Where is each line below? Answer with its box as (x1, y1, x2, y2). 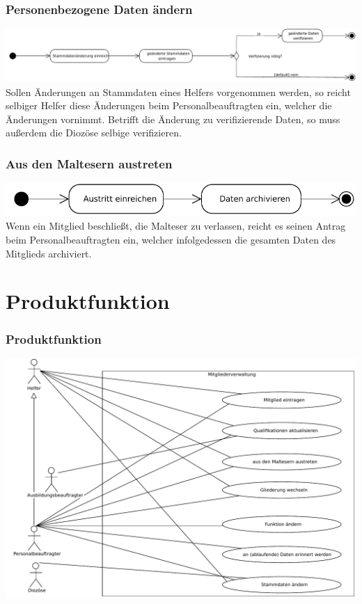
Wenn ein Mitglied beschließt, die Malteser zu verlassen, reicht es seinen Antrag (6, 218, 346, 233)
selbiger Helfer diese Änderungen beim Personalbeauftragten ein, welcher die (6, 98, 332, 113)
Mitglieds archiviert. (6, 246, 92, 260)
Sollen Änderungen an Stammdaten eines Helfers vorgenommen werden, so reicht (6, 84, 351, 99)
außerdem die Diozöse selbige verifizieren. (6, 125, 182, 140)
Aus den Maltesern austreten (6, 154, 173, 172)
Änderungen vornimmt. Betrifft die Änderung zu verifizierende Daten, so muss (6, 111, 340, 126)
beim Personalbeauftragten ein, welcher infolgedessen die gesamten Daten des (6, 232, 336, 247)
